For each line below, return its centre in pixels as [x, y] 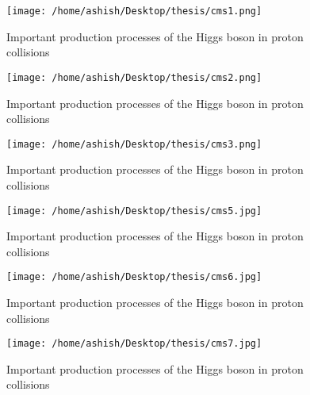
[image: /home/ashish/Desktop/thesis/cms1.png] [134, 11]
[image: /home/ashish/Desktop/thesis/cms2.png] [134, 77]
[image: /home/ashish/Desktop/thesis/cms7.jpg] [134, 344]
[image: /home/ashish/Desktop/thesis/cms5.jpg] [134, 211]
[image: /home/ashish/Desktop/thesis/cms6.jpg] [134, 277]
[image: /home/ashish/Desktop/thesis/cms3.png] [134, 144]
